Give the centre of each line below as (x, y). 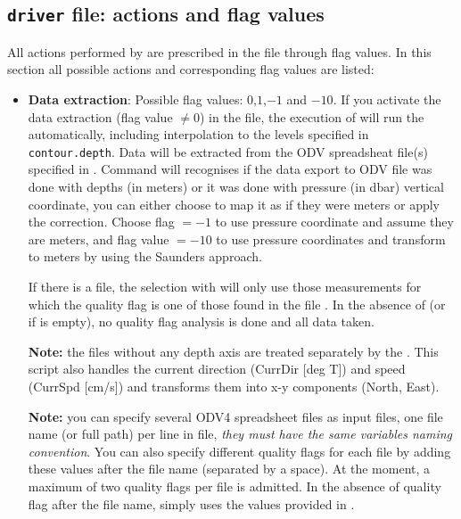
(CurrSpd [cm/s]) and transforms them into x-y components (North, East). (234, 386)
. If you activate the (387, 99)
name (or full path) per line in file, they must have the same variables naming (240, 434)
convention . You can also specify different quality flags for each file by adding (239, 451)
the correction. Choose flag (101, 222)
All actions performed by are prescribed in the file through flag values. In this (219, 51)
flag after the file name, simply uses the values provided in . (191, 503)
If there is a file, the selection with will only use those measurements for (225, 286)
